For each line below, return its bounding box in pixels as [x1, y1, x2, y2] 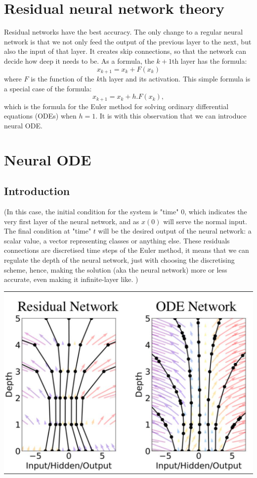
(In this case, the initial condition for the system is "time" [4, 206, 179, 216]
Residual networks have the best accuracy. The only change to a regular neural [4, 27, 243, 37]
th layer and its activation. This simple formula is [100, 73, 251, 83]
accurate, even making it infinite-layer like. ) [4, 274, 138, 284]
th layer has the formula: [171, 55, 247, 66]
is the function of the [31, 73, 94, 83]
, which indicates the [184, 206, 247, 216]
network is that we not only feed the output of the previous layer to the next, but [4, 36, 252, 46]
